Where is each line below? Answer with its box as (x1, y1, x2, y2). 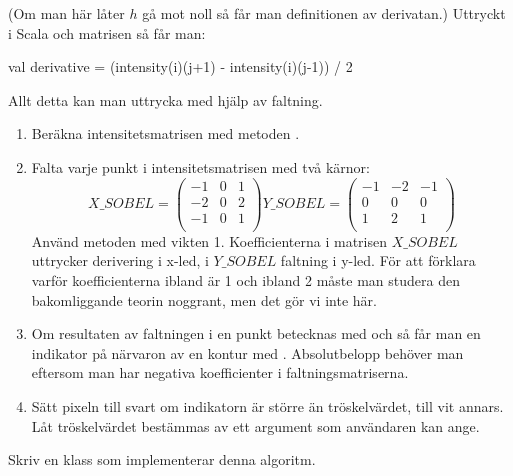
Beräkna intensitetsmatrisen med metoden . (31, 123, 300, 144)
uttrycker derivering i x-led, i (31, 250, 209, 271)
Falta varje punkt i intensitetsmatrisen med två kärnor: (31, 156, 370, 177)
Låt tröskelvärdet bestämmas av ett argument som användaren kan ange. (31, 415, 480, 436)
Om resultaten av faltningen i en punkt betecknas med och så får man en (31, 323, 481, 344)
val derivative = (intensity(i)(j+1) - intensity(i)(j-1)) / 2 (8, 56, 353, 77)
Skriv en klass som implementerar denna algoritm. (8, 449, 316, 470)
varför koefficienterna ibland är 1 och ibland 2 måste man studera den (31, 269, 460, 290)
